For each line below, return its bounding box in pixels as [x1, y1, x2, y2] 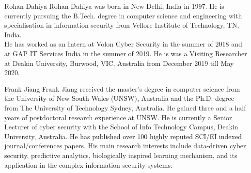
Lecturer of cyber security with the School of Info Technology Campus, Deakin [4, 122, 238, 132]
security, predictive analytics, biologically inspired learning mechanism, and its [4, 150, 237, 160]
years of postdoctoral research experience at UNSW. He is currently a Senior [4, 112, 232, 122]
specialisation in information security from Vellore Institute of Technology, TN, [4, 20, 239, 30]
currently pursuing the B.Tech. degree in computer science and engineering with [4, 10, 242, 20]
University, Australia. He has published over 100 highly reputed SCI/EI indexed [4, 131, 242, 141]
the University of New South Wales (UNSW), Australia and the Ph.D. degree [4, 93, 235, 103]
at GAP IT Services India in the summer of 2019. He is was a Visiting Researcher [4, 48, 247, 58]
